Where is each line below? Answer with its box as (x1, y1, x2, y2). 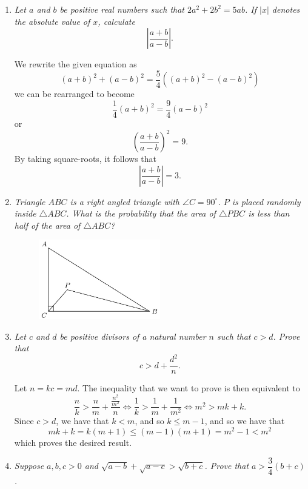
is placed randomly (232, 195, 301, 207)
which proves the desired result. (14, 436, 132, 448)
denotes (272, 3, 300, 15)
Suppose (14, 459, 44, 472)
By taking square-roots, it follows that (14, 152, 157, 164)
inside (14, 207, 36, 220)
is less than (248, 207, 290, 220)
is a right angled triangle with (70, 195, 179, 207)
